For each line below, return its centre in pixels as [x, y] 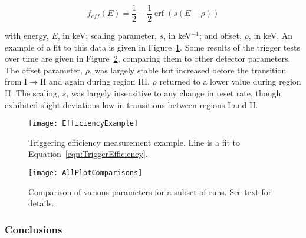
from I [16, 81]
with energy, [27, 36]
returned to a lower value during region [230, 81]
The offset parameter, [44, 70]
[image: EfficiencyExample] [83, 124]
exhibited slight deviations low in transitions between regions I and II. [131, 104]
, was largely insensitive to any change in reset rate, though [174, 93]
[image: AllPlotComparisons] [85, 173]
